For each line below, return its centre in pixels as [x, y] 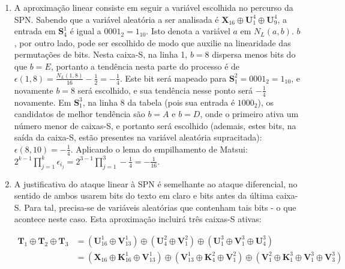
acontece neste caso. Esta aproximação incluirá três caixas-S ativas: [138, 219]
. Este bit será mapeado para [173, 78]
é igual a [85, 31]
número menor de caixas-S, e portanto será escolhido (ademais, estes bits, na [155, 125]
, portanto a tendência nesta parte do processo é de [145, 66]
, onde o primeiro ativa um [249, 114]
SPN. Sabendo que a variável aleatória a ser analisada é [116, 19]
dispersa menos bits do [254, 54]
